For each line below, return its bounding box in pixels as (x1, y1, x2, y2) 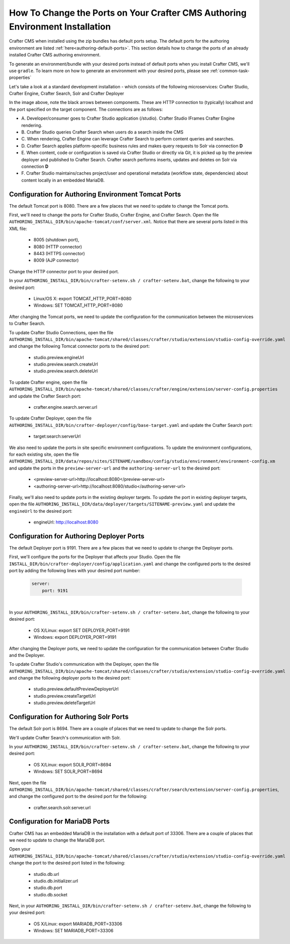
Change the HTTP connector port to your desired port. (9, 268, 120, 274)
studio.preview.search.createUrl (33, 361, 98, 367)
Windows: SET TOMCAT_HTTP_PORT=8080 (33, 302, 123, 309)
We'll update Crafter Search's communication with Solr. (9, 734, 121, 740)
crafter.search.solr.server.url (33, 805, 91, 811)
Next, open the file (9, 780, 47, 786)
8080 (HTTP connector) (33, 243, 82, 250)
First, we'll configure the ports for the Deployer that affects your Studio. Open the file (9, 554, 181, 560)
